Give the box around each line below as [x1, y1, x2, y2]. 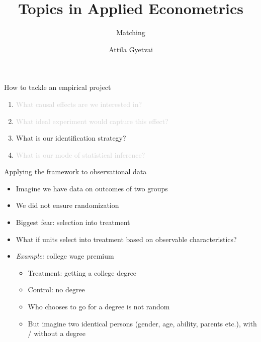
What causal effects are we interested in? [16, 98, 142, 109]
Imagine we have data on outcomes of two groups [16, 183, 168, 193]
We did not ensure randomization [16, 200, 119, 210]
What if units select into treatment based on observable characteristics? [16, 234, 237, 244]
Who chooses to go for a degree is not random [28, 301, 170, 312]
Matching [116, 27, 145, 38]
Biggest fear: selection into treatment [16, 217, 130, 227]
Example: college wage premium [16, 251, 114, 261]
